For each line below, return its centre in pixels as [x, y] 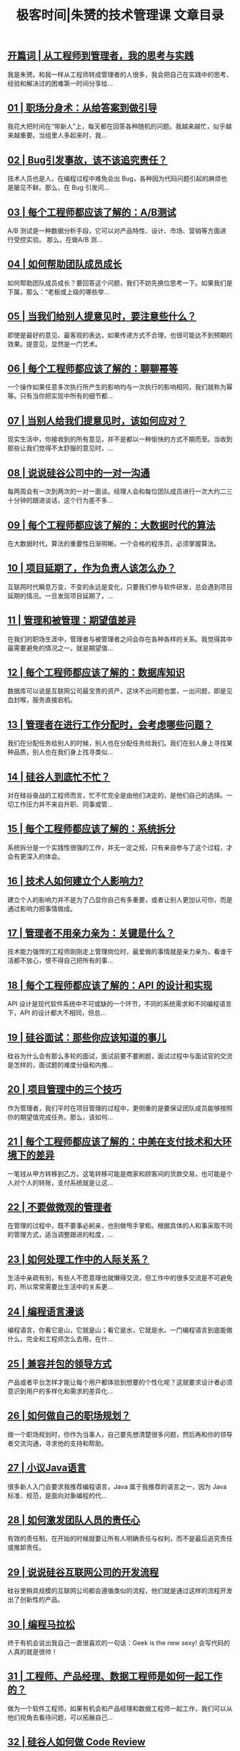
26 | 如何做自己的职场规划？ [69, 1416]
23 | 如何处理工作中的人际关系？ [79, 1259]
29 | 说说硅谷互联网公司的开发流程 [83, 1572]
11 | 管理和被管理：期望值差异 [72, 620]
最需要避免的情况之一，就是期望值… [60, 648]
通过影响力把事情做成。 [42, 908]
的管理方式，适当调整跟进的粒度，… [60, 1235]
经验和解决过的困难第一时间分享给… [60, 83]
